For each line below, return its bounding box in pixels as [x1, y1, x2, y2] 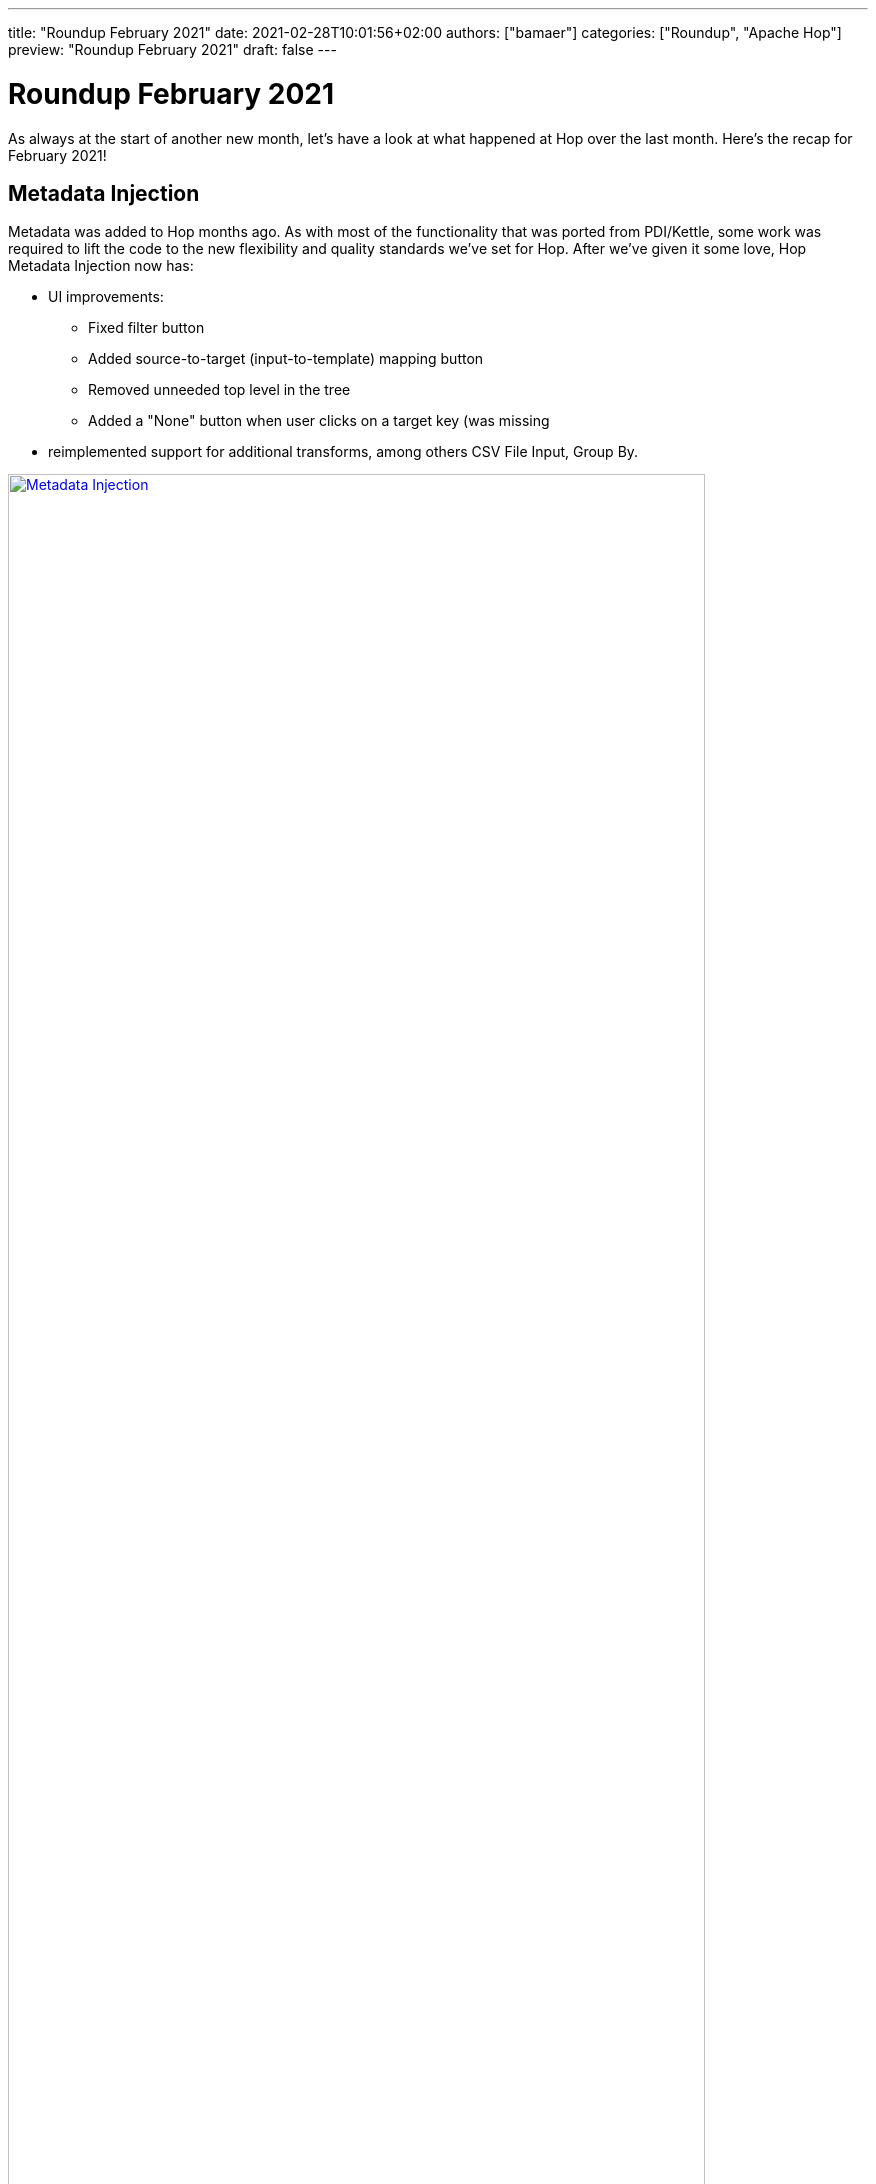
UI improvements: [48, 288, 164, 306]
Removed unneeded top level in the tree [88, 381, 351, 399]
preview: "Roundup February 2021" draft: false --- [8, 41, 337, 58]
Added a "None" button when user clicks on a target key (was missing [88, 412, 550, 430]
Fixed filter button [88, 319, 205, 337]
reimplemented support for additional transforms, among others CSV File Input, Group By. [48, 443, 639, 461]
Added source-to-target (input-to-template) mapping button [88, 350, 484, 368]
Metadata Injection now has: [8, 257, 194, 275]
